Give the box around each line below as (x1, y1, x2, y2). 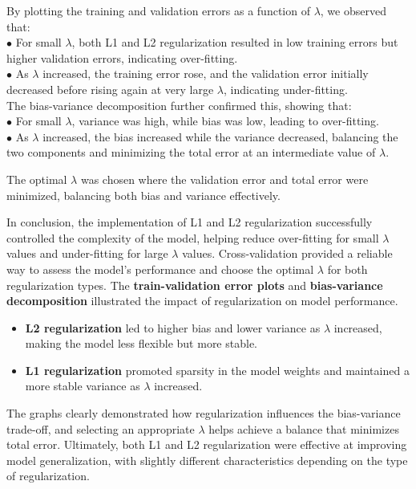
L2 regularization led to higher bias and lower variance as (25, 319, 321, 336)
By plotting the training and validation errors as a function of (6, 2, 310, 18)
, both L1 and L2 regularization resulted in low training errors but (71, 34, 398, 51)
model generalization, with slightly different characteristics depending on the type (6, 451, 408, 468)
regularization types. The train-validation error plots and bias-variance (6, 276, 383, 293)
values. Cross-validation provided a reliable (182, 245, 393, 262)
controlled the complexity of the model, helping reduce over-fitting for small (6, 229, 379, 246)
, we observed (320, 2, 386, 18)
